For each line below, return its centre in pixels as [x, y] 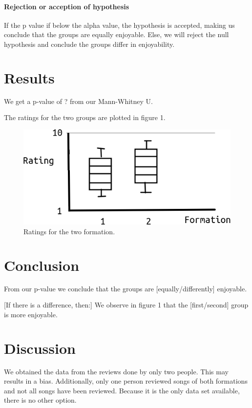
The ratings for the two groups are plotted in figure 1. [85, 117]
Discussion [40, 348]
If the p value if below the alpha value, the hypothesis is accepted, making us [119, 25]
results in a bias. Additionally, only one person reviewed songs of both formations [126, 381]
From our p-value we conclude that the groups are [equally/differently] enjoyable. [126, 288]
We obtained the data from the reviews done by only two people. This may [116, 371]
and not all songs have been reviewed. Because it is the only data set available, [122, 390]
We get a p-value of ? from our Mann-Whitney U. [78, 101]
